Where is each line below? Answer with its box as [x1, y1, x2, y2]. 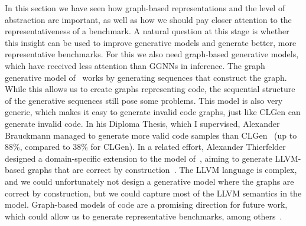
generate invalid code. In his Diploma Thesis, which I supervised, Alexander [5, 117, 280, 129]
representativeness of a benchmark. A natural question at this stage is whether [5, 25, 289, 37]
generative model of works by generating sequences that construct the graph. [5, 71, 287, 83]
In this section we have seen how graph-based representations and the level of [5, 2, 285, 14]
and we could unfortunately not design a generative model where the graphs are [5, 175, 294, 187]
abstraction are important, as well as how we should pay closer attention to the [5, 13, 292, 25]
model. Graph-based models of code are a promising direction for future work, [5, 198, 288, 211]
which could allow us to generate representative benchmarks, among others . [5, 209, 282, 222]
